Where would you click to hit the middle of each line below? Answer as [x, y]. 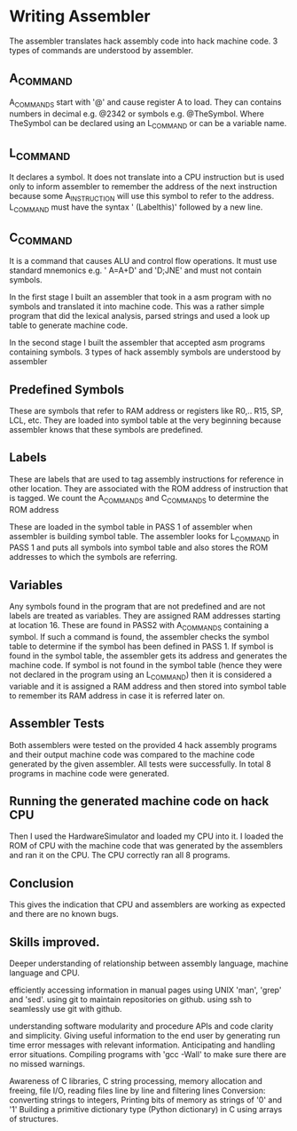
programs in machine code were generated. [90, 773]
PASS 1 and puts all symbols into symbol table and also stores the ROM [139, 547]
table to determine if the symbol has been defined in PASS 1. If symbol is [141, 646]
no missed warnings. [47, 1064]
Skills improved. [55, 942]
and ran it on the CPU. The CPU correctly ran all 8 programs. [120, 856]
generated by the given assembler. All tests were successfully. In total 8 [141, 764]
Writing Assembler [80, 16]
